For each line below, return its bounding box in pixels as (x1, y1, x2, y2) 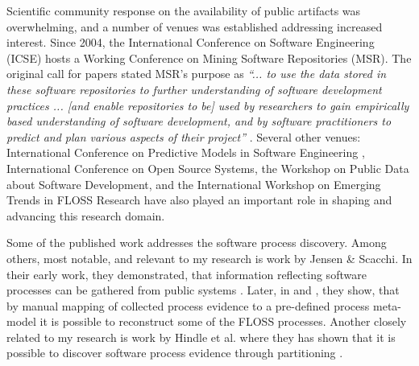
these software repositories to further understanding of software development (6, 80, 382, 97)
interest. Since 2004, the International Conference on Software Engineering (6, 34, 375, 51)
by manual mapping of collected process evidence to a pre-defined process (6, 297, 370, 314)
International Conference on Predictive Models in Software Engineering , (6, 144, 365, 161)
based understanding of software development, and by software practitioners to (6, 113, 392, 130)
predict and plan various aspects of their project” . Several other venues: (6, 128, 361, 145)
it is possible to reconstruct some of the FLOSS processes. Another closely (39, 313, 407, 330)
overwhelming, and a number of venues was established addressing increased (6, 18, 383, 35)
